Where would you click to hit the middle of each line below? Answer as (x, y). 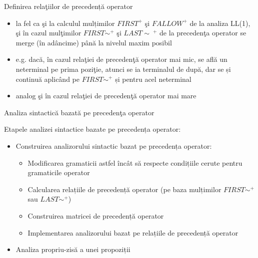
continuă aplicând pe (47, 79)
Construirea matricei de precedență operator (96, 215)
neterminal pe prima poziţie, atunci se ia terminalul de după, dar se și (123, 69)
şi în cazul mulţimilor (48, 33)
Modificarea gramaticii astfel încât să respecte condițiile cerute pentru (135, 162)
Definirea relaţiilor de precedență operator (68, 6)
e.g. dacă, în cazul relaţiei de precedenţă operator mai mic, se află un (121, 59)
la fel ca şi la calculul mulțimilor (65, 23)
